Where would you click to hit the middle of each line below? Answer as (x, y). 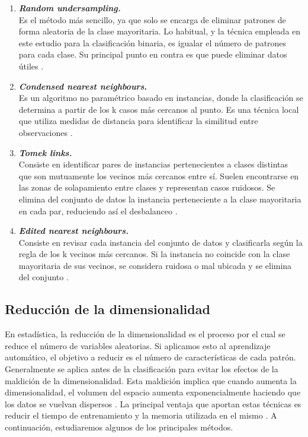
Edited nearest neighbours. (74, 231)
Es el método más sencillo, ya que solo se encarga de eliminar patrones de (152, 19)
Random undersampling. (70, 8)
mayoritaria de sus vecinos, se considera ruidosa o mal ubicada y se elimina (155, 265)
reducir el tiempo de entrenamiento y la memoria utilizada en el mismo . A (141, 415)
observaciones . (46, 132)
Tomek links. (45, 152)
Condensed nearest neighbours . (83, 86)
